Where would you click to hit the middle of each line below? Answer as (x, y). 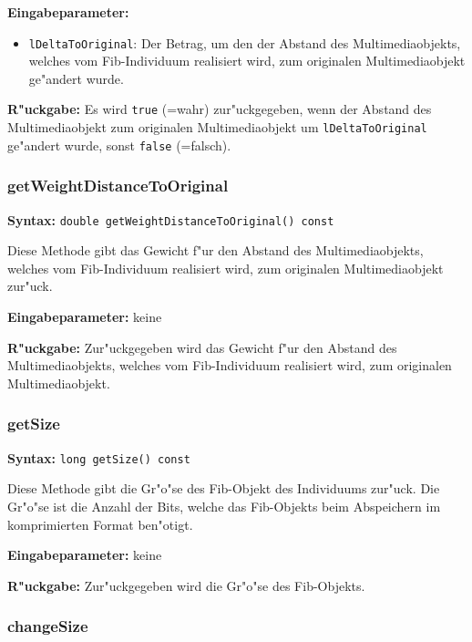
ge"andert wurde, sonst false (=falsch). (119, 145)
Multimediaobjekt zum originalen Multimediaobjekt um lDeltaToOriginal (217, 127)
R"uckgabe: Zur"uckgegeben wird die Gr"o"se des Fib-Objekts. (186, 585)
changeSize (48, 626)
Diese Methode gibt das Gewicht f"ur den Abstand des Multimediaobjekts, (215, 250)
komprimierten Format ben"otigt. (100, 524)
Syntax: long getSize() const (99, 457)
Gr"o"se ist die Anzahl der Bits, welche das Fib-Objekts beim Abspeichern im (224, 506)
